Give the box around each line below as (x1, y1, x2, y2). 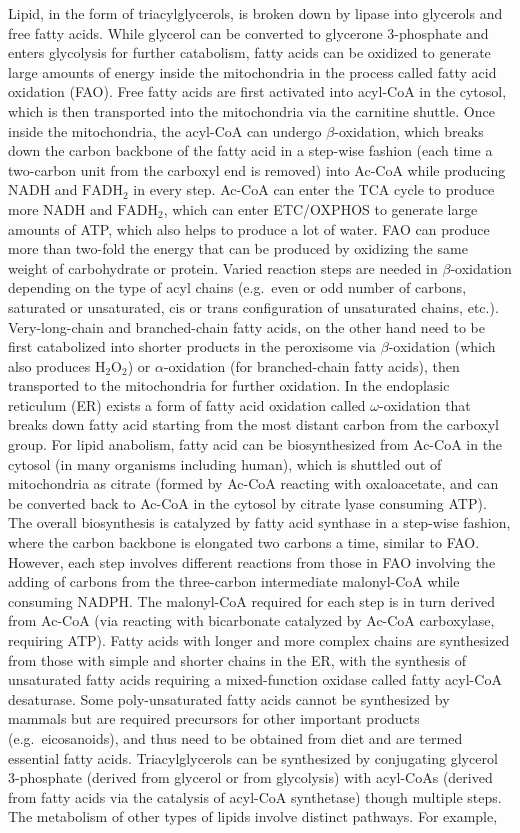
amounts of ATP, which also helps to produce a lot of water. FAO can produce (8, 218, 490, 239)
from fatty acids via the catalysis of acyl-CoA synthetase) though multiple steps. (8, 786, 502, 807)
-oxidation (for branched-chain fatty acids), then (163, 355, 460, 376)
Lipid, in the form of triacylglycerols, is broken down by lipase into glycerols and (8, 3, 503, 23)
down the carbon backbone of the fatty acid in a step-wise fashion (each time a (8, 140, 493, 161)
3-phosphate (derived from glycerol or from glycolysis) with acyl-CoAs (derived (8, 767, 493, 788)
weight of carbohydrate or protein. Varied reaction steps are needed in (8, 257, 438, 278)
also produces (8, 355, 91, 376)
